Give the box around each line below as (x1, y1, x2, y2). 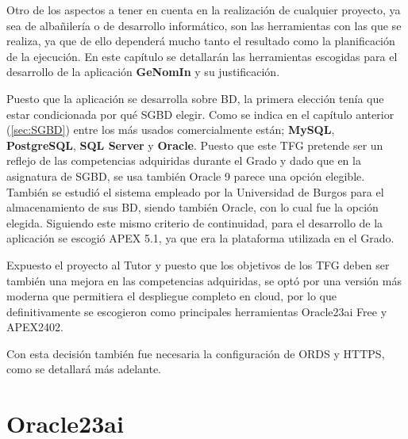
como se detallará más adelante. (6, 361, 161, 377)
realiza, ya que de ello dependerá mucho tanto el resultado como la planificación (6, 32, 395, 49)
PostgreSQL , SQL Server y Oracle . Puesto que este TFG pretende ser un (6, 136, 383, 153)
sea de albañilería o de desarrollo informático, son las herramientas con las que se (6, 17, 402, 33)
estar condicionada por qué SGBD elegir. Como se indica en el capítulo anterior (6, 105, 395, 122)
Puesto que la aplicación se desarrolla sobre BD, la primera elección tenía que (6, 90, 384, 106)
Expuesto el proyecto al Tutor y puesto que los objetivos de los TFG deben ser (6, 256, 390, 273)
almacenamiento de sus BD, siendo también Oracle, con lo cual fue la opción (6, 199, 379, 216)
